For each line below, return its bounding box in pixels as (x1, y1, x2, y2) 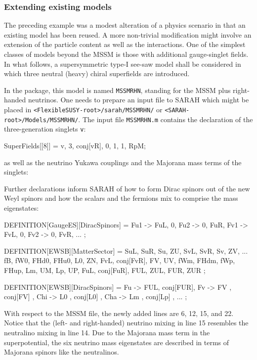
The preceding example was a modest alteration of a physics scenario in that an (4, 20, 246, 30)
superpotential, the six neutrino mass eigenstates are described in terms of (4, 337, 229, 347)
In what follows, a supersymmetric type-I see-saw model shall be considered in (4, 58, 241, 69)
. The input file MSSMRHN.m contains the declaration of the (78, 114, 253, 124)
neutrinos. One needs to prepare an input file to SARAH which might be (28, 94, 249, 105)
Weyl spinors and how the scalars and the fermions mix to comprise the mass (4, 193, 238, 203)
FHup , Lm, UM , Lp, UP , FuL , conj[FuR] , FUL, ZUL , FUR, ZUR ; (4, 265, 206, 275)
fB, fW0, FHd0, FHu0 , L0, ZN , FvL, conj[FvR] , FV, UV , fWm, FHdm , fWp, (4, 255, 235, 266)
